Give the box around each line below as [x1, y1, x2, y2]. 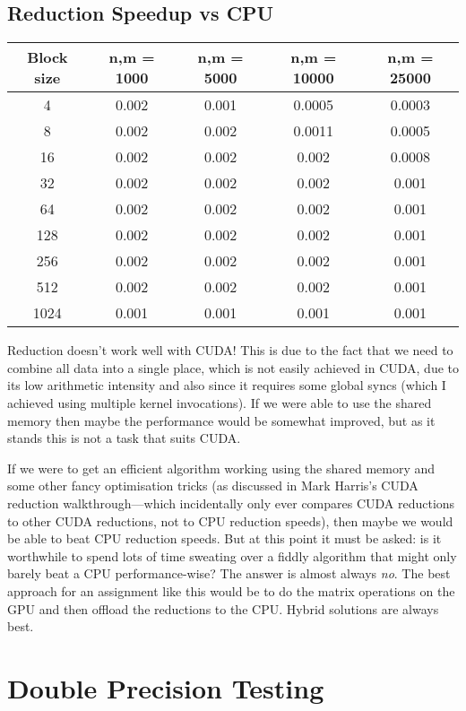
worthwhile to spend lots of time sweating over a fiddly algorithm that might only [7, 546, 457, 565]
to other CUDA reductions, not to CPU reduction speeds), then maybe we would [7, 511, 453, 530]
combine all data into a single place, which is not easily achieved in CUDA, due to [7, 358, 459, 377]
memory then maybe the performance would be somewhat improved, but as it [7, 411, 436, 429]
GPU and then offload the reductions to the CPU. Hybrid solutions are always [7, 599, 439, 618]
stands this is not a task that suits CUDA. [7, 429, 241, 447]
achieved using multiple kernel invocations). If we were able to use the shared [7, 393, 432, 412]
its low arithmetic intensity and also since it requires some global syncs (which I [7, 376, 446, 395]
